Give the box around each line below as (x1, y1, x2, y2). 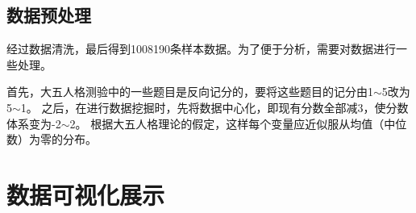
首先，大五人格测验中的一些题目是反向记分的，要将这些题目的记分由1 (6, 83, 373, 100)
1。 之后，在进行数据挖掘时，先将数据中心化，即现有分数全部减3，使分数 (20, 98, 409, 115)
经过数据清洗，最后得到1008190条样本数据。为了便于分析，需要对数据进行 (6, 40, 396, 57)
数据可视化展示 (6, 177, 165, 211)
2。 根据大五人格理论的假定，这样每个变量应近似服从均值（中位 (69, 115, 407, 132)
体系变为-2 (6, 115, 61, 132)
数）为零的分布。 (6, 131, 97, 148)
